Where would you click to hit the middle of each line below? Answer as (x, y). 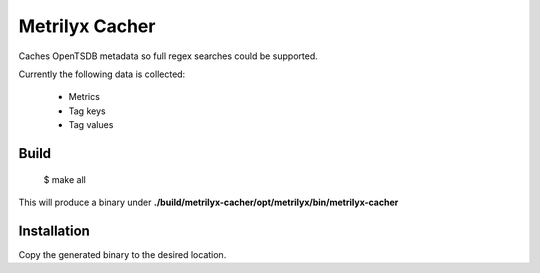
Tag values (91, 125)
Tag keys (87, 111)
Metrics (84, 97)
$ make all (65, 179)
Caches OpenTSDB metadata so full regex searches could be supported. (168, 56)
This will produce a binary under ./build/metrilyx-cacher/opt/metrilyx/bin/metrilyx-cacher (208, 202)
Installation (54, 230)
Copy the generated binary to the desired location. (122, 254)
